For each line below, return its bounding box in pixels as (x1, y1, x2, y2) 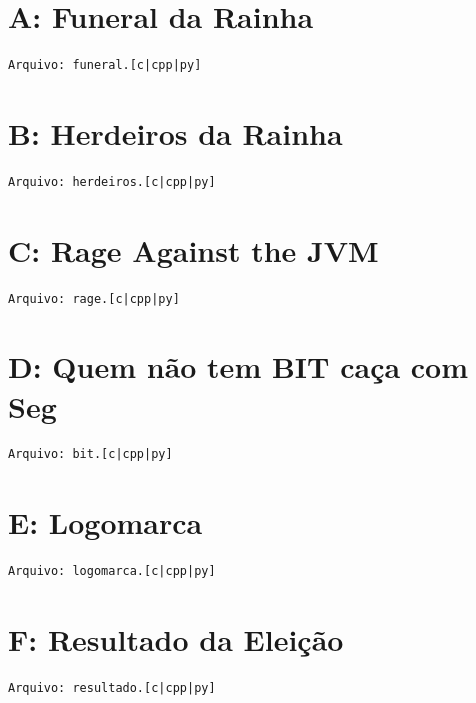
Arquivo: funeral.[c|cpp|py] (8, 58, 202, 73)
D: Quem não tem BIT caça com (8, 346, 469, 387)
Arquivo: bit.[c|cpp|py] (8, 447, 173, 462)
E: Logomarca (8, 502, 203, 543)
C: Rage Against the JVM (8, 229, 379, 270)
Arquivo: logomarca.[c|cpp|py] (8, 564, 216, 579)
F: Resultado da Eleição (8, 618, 344, 659)
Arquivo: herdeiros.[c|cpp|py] (8, 174, 216, 189)
